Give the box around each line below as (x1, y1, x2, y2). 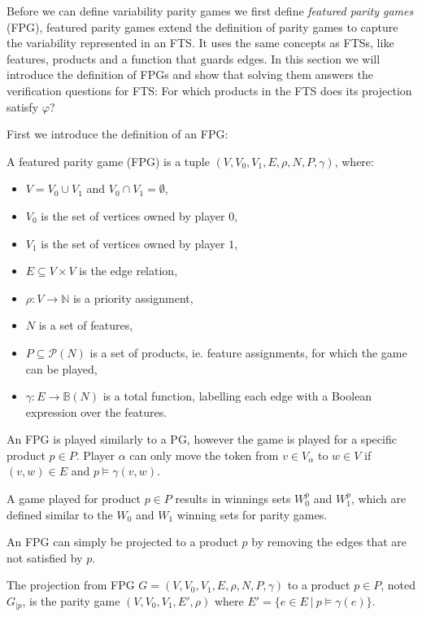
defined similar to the (7, 505, 113, 523)
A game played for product (7, 490, 141, 507)
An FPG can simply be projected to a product (7, 533, 238, 550)
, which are (350, 490, 407, 507)
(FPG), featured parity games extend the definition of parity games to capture (7, 18, 398, 35)
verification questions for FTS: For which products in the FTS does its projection (7, 81, 412, 98)
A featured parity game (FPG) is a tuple (7, 152, 210, 169)
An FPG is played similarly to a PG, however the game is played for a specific (7, 431, 397, 448)
